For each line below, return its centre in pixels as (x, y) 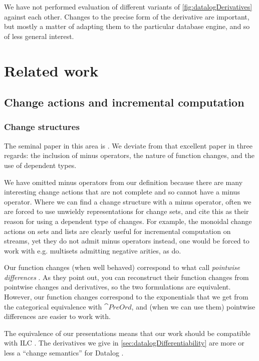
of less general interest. (39, 36)
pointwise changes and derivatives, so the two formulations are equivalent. (117, 287)
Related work (51, 70)
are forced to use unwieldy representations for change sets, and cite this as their (126, 211)
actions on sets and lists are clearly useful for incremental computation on (117, 231)
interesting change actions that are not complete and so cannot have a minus (122, 192)
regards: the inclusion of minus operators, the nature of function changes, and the (129, 155)
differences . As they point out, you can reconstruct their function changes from (126, 277)
